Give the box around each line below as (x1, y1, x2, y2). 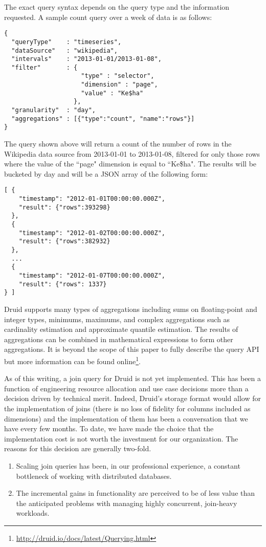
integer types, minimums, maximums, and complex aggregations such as (4, 313, 230, 324)
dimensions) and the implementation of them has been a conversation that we (4, 413, 248, 424)
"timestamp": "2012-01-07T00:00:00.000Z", (18, 272, 165, 279)
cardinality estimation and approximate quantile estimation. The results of (4, 324, 238, 334)
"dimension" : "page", (81, 81, 158, 89)
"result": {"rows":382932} (18, 238, 110, 245)
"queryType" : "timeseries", (11, 38, 122, 46)
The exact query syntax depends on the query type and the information (4, 2, 230, 12)
